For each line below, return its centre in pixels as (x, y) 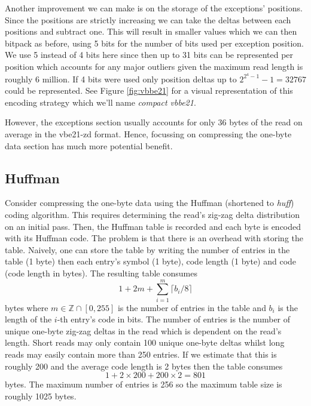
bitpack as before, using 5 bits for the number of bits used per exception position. (154, 43)
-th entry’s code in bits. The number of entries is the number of (174, 319)
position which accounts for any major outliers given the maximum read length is (154, 66)
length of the (28, 319)
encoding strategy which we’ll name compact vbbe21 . (100, 102)
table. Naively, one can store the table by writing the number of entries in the (147, 249)
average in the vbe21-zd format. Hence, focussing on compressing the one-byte (148, 134)
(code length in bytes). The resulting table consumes (101, 273)
